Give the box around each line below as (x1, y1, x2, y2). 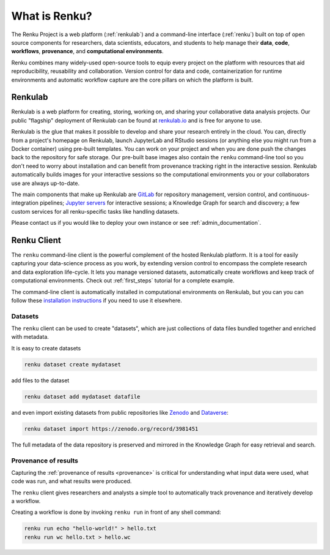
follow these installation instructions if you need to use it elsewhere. (11, 296, 183, 304)
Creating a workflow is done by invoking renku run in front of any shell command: (11, 508, 221, 516)
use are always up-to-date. (11, 179, 79, 187)
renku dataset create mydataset (24, 361, 122, 368)
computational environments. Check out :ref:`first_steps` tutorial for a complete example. (11, 277, 235, 284)
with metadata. (11, 333, 49, 341)
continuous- (279, 191, 310, 198)
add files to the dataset (11, 377, 70, 384)
